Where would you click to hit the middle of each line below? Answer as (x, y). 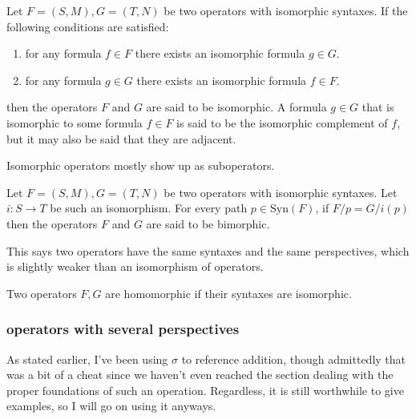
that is (378, 107)
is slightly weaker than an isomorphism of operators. (135, 266)
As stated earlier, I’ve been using (87, 359)
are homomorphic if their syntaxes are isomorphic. (228, 293)
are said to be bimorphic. (208, 223)
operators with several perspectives (123, 329)
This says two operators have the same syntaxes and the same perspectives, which (208, 250)
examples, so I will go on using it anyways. (111, 406)
